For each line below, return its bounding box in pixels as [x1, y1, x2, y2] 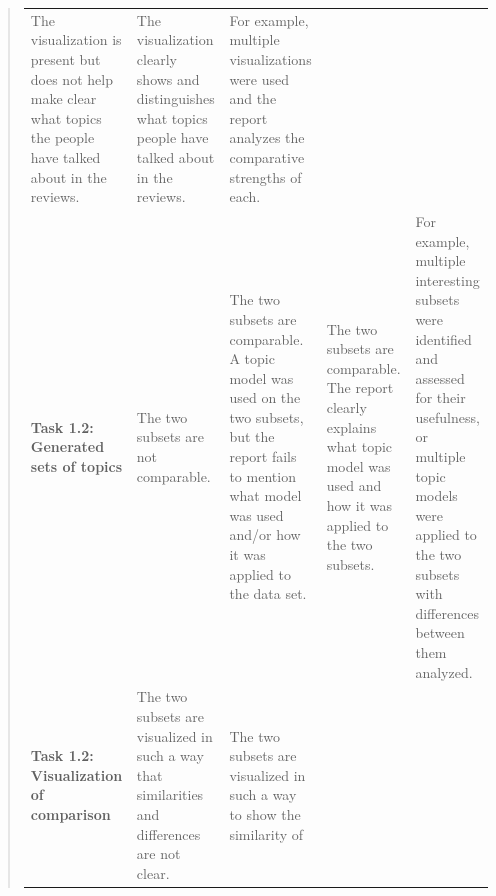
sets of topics [30, 455, 123, 476]
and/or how [229, 524, 301, 545]
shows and [136, 68, 200, 89]
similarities [136, 784, 204, 805]
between [415, 622, 465, 643]
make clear [30, 88, 97, 109]
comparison [30, 804, 111, 824]
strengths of [229, 166, 302, 187]
